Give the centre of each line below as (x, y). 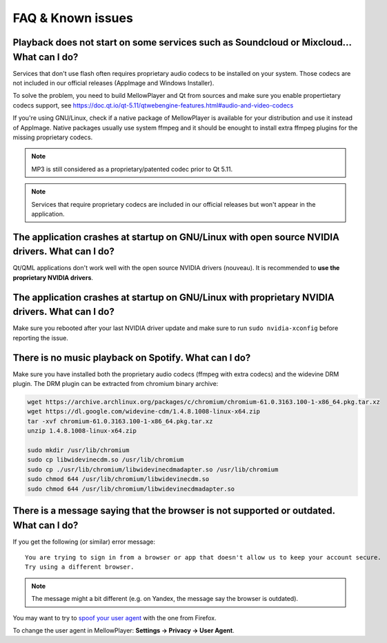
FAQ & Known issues (73, 18)
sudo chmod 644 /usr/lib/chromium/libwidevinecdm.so (118, 479)
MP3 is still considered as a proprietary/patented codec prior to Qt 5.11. (132, 169)
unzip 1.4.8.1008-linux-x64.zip (82, 431)
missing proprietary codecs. (53, 137)
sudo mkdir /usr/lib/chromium (78, 450)
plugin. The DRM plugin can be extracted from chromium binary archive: (116, 384)
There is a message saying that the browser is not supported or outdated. (174, 510)
